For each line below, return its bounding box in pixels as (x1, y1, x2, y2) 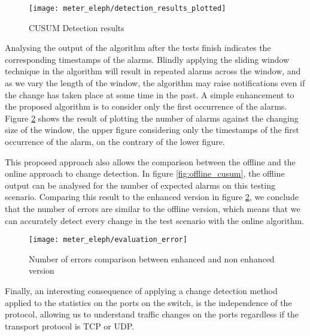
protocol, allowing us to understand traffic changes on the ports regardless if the (5, 308, 299, 320)
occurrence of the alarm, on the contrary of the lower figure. (5, 135, 225, 147)
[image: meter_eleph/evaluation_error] (29, 235, 187, 244)
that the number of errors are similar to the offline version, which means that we (5, 202, 300, 214)
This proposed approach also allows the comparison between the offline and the (5, 155, 296, 168)
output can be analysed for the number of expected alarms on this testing (5, 178, 275, 191)
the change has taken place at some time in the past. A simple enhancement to (5, 88, 294, 101)
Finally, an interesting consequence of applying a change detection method (5, 284, 278, 296)
